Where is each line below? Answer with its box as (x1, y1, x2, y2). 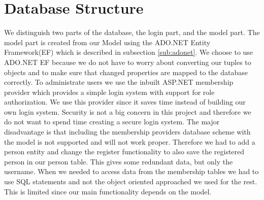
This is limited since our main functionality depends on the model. (4, 186, 212, 196)
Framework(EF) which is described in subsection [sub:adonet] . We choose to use (4, 47, 253, 57)
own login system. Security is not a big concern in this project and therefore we (4, 106, 251, 117)
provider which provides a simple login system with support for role (4, 86, 215, 97)
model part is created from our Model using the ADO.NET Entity (4, 37, 211, 47)
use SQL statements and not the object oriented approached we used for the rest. (4, 176, 257, 187)
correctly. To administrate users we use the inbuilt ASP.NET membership (4, 77, 234, 87)
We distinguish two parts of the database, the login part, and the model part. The (4, 27, 260, 38)
